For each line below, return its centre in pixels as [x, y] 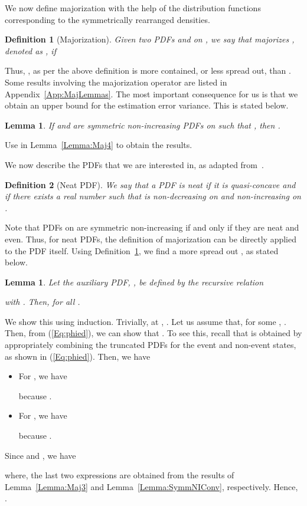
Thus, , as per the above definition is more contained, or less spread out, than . [148, 70]
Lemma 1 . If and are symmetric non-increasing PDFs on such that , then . [143, 125]
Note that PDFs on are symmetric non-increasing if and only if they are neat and [152, 227]
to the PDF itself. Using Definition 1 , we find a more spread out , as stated [142, 250]
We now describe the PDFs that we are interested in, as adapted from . [134, 164]
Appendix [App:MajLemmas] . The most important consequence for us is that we [151, 93]
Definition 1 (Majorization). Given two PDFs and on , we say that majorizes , [150, 39]
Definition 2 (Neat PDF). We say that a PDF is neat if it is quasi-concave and [150, 184]
